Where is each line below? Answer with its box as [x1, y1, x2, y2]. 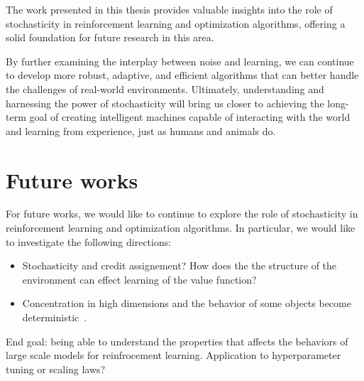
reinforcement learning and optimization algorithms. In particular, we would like [6, 220, 355, 235]
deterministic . [22, 310, 87, 325]
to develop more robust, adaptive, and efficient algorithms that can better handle [6, 68, 359, 82]
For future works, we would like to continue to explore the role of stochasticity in [6, 206, 358, 221]
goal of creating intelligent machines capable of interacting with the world [29, 109, 351, 124]
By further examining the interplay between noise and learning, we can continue [6, 53, 354, 68]
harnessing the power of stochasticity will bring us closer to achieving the [6, 95, 324, 110]
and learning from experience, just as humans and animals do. [6, 123, 276, 138]
